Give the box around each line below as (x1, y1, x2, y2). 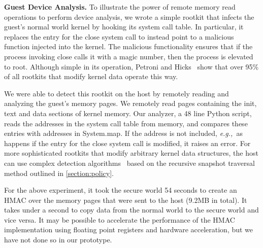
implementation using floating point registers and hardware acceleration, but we (4, 224, 253, 235)
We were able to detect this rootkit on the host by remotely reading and (4, 88, 229, 98)
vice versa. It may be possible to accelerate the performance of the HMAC (4, 214, 235, 225)
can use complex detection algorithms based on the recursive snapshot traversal (4, 157, 255, 168)
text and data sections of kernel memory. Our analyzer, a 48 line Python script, (4, 108, 252, 118)
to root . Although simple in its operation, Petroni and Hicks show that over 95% (4, 61, 259, 72)
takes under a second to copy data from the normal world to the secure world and (4, 204, 259, 215)
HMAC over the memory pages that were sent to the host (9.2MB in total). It (4, 194, 247, 205)
